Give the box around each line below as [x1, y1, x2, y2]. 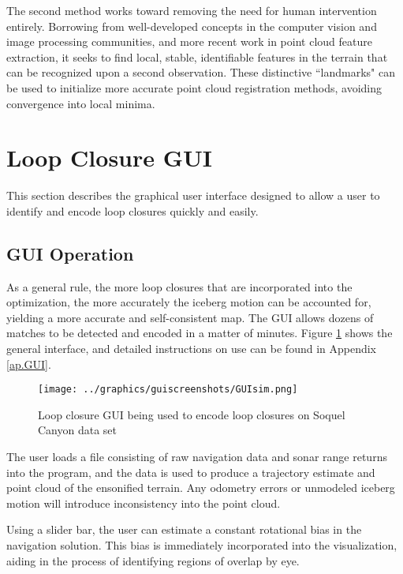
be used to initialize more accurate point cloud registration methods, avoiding [6, 79, 382, 96]
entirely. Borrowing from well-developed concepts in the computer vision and [6, 17, 377, 34]
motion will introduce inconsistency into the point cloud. [6, 494, 281, 511]
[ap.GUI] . [6, 355, 51, 372]
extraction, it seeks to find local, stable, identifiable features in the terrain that [6, 48, 388, 65]
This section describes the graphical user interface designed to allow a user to [6, 187, 380, 204]
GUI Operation [6, 241, 134, 265]
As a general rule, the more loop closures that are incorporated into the [6, 278, 353, 295]
